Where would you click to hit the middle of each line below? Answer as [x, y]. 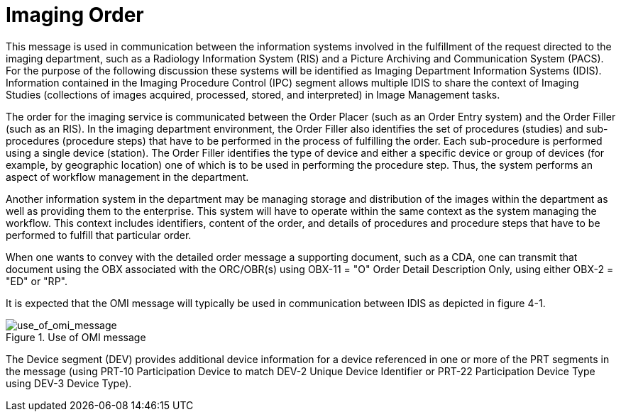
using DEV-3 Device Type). [69, 383]
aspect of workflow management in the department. [127, 177]
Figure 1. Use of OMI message [76, 337]
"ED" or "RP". [37, 281]
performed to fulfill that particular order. [99, 235]
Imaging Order [75, 15]
